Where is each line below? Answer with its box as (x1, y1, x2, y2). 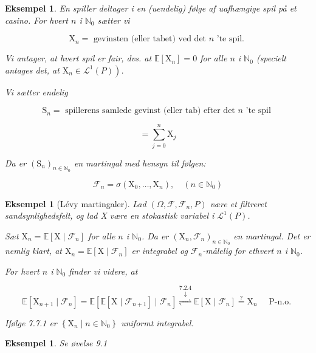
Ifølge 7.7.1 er (5, 316, 57, 329)
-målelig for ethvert (202, 244, 274, 257)
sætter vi (97, 13, 130, 26)
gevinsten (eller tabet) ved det (93, 35, 207, 44)
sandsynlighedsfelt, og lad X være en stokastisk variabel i (5, 209, 215, 222)
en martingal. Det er (233, 229, 311, 242)
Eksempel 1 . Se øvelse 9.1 (5, 337, 108, 349)
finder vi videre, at (69, 264, 138, 277)
